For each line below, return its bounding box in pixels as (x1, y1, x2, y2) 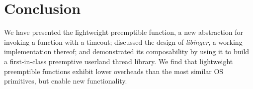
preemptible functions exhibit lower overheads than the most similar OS (4, 66, 224, 76)
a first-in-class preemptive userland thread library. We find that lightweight (4, 56, 233, 66)
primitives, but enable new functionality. (4, 76, 127, 86)
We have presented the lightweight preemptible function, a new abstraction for (4, 27, 243, 37)
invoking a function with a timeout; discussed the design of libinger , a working (4, 36, 243, 47)
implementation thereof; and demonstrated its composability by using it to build (4, 46, 250, 57)
